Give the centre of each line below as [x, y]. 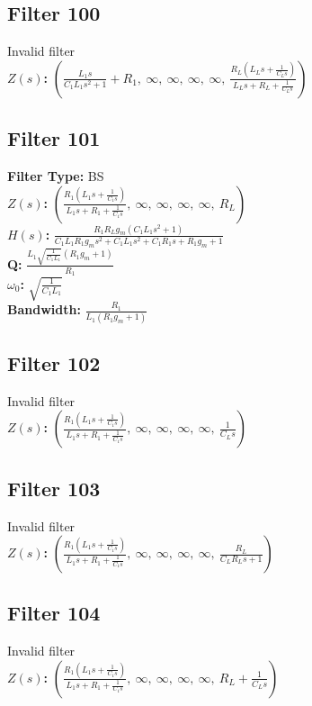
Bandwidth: [44, 309]
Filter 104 [54, 613]
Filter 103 [54, 488]
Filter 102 [54, 362]
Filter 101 [54, 138]
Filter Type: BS [56, 176]
